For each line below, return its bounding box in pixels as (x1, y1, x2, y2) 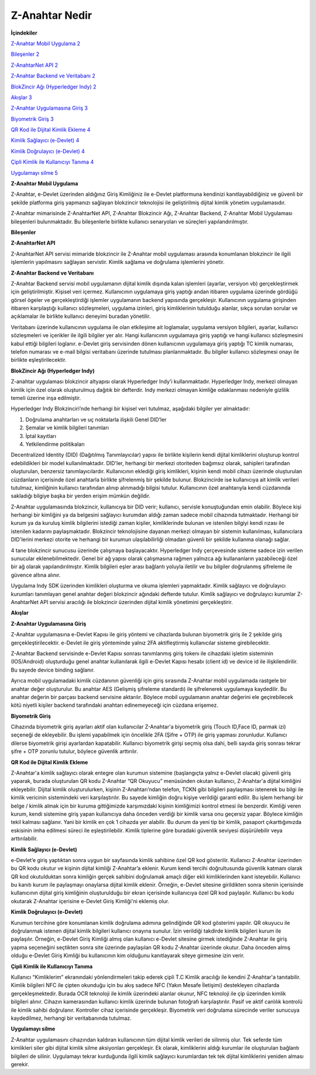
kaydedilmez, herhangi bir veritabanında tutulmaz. (11, 1015, 132, 1022)
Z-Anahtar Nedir (11, 9, 92, 22)
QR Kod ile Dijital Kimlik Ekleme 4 (11, 126, 91, 133)
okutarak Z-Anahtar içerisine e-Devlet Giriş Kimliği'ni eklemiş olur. (11, 897, 170, 904)
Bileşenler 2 (11, 50, 40, 58)
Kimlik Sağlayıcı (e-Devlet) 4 (11, 137, 80, 144)
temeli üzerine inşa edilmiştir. (11, 395, 81, 401)
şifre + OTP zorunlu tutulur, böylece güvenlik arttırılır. (11, 748, 139, 755)
